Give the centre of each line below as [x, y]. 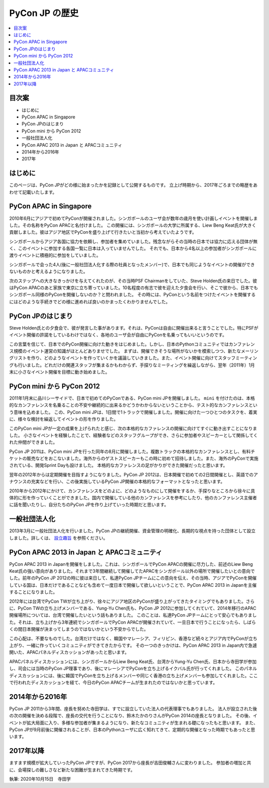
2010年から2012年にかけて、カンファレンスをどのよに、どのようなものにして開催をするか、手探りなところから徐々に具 [132, 491]
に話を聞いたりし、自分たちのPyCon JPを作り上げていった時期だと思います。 [89, 505]
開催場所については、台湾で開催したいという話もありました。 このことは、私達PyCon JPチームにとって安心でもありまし [133, 615]
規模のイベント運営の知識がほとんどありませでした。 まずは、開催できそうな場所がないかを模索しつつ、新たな [127, 351]
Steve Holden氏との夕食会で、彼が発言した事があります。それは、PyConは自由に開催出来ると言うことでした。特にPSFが [134, 328]
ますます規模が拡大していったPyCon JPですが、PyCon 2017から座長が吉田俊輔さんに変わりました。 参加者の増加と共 [130, 763]
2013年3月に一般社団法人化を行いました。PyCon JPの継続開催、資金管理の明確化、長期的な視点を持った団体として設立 [133, 531]
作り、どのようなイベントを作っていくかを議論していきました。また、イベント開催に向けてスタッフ [133, 358]
